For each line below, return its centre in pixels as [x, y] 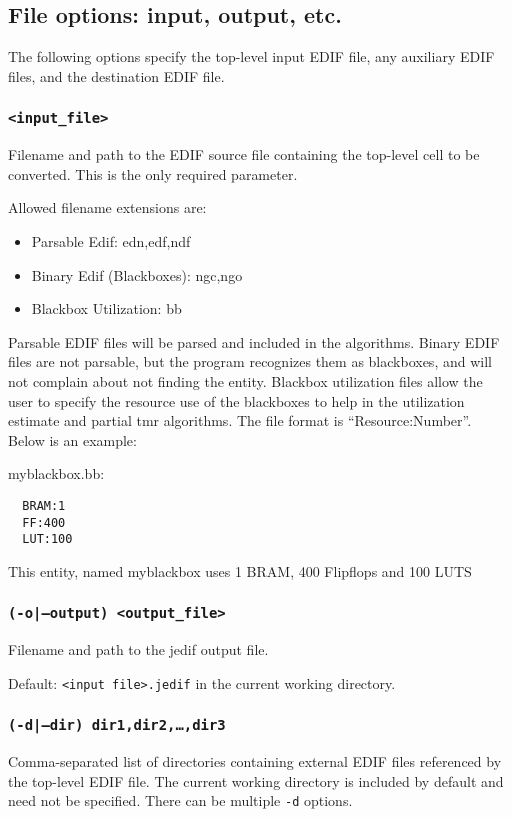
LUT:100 [47, 539]
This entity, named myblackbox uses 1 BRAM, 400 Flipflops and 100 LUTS [240, 570]
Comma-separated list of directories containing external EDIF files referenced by [255, 761]
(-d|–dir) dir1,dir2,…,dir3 [117, 725]
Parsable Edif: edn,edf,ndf [111, 240]
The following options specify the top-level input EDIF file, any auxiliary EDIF [251, 56]
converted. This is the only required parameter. [153, 173]
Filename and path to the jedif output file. [138, 649]
